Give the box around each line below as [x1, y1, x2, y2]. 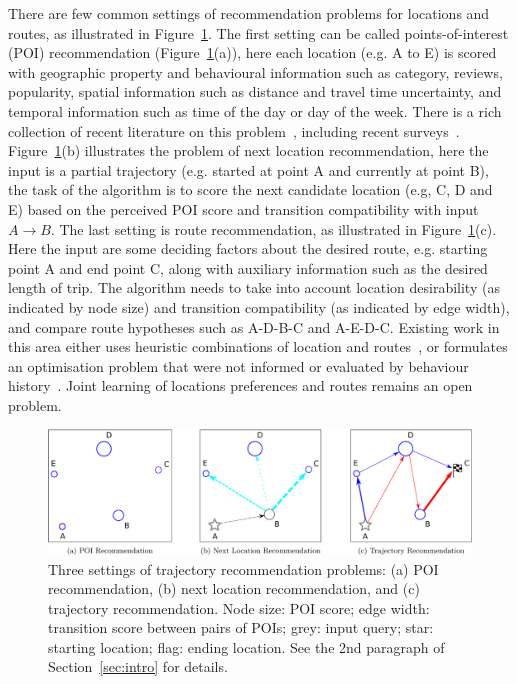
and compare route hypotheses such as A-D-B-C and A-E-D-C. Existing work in [8, 316, 500, 337]
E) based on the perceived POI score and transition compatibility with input [8, 198, 479, 219]
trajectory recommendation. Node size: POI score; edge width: [48, 597, 430, 618]
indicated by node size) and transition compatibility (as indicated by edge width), [8, 296, 510, 317]
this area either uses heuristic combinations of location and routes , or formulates [8, 336, 508, 357]
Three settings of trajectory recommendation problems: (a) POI [48, 558, 439, 579]
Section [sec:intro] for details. [48, 656, 228, 677]
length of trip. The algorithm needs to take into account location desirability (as [8, 277, 500, 298]
